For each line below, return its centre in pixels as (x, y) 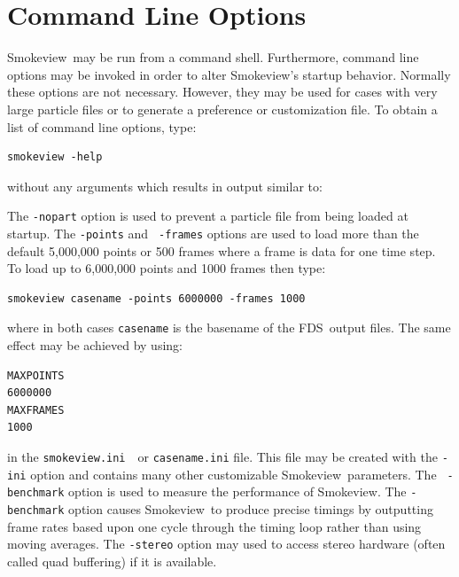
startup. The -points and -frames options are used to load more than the (213, 233)
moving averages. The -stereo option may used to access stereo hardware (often (226, 544)
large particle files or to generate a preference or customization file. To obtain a (222, 109)
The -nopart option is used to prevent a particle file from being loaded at (208, 216)
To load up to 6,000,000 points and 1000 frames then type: (167, 268)
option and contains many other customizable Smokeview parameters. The (233, 474)
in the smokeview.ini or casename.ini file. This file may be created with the (222, 456)
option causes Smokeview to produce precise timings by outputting (251, 508)
